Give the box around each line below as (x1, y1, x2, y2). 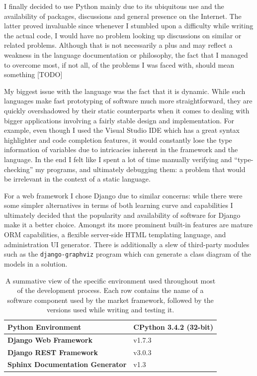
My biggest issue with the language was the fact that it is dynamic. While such (4, 86, 246, 96)
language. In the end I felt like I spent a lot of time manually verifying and (4, 154, 232, 164)
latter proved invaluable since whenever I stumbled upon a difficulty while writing (4, 20, 254, 31)
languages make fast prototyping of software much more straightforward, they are (4, 95, 253, 106)
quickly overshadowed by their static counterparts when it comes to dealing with (4, 105, 250, 115)
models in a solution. (4, 258, 68, 269)
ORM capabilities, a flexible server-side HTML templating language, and (4, 229, 226, 240)
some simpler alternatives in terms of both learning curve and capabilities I (4, 200, 233, 210)
